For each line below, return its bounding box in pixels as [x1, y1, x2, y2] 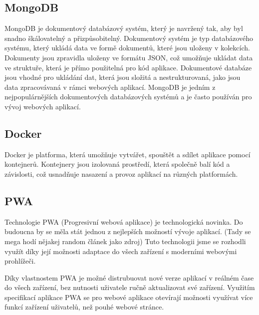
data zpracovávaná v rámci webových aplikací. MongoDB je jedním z [4, 81, 216, 92]
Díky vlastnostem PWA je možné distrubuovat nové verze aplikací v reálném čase [4, 272, 254, 283]
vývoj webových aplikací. [4, 101, 81, 111]
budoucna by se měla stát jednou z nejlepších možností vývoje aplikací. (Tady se [4, 226, 251, 237]
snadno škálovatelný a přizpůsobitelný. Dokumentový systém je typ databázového [4, 32, 254, 43]
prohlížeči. [4, 256, 36, 266]
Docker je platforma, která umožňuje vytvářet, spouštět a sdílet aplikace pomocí [4, 149, 251, 159]
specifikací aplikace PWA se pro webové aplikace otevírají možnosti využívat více [4, 292, 253, 302]
